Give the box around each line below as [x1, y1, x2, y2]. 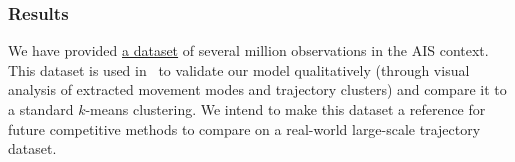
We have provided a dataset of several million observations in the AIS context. [8, 40, 489, 61]
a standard [8, 99, 74, 119]
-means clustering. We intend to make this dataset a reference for [85, 99, 486, 119]
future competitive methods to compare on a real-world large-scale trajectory [8, 118, 481, 139]
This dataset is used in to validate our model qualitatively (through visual [8, 59, 470, 80]
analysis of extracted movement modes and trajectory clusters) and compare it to [8, 79, 507, 100]
